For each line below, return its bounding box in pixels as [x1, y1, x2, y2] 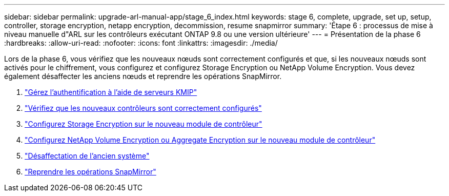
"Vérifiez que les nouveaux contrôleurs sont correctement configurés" [25, 104, 262, 112]
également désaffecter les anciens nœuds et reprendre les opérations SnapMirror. [4, 72, 282, 81]
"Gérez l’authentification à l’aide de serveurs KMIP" [25, 88, 197, 96]
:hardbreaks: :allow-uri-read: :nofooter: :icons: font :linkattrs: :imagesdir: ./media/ [4, 38, 278, 47]
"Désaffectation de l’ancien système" [25, 151, 150, 160]
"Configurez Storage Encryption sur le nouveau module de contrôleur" [25, 120, 262, 128]
